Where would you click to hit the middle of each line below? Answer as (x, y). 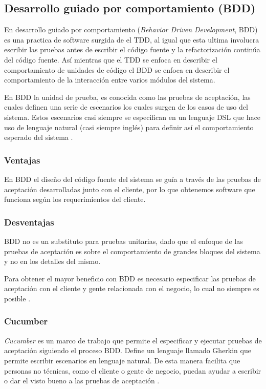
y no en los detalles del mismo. (52, 261)
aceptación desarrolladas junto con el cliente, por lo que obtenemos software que (130, 189)
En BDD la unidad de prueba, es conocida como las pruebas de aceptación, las (127, 97)
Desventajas (29, 222)
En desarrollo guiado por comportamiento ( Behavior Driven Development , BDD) (131, 29)
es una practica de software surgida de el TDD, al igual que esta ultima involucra (132, 39)
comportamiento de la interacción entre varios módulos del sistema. (110, 80)
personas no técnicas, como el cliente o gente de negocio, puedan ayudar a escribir (133, 370)
